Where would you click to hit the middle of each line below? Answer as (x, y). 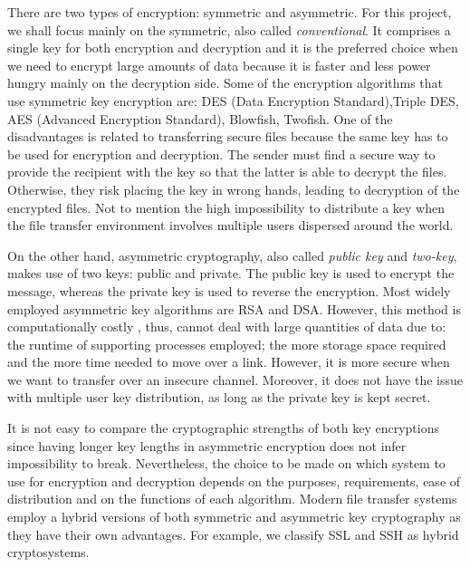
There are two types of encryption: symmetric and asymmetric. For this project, (230, 12)
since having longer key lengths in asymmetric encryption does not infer (207, 445)
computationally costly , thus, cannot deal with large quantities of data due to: (227, 327)
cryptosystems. (48, 552)
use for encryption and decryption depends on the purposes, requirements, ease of (234, 481)
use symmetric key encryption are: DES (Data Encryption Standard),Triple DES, (233, 100)
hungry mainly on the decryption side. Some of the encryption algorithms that (225, 83)
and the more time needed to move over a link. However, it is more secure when (229, 362)
